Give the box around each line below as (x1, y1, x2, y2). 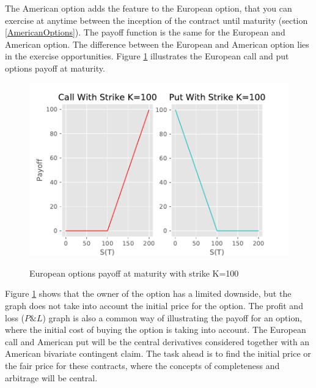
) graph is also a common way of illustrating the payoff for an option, (42, 311, 303, 324)
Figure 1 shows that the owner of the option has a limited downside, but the (5, 287, 292, 300)
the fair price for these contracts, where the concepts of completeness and (5, 359, 280, 371)
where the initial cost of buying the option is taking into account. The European (5, 323, 306, 336)
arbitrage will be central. (5, 371, 98, 384)
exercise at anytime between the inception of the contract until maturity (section (5, 13, 308, 26)
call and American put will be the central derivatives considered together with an (5, 335, 310, 348)
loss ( (5, 311, 25, 324)
